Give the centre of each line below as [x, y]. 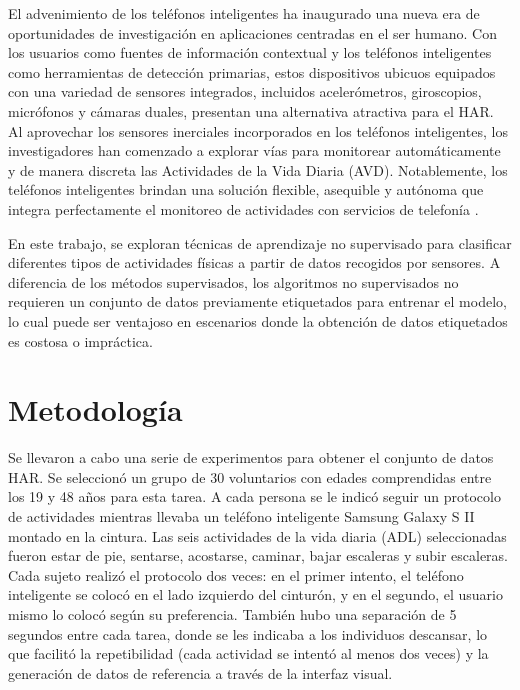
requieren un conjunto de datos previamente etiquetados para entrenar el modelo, [257, 301]
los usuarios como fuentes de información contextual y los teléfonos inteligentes [250, 52]
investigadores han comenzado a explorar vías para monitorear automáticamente [254, 150]
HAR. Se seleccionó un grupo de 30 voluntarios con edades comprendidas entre [250, 476]
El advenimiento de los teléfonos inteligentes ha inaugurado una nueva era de [244, 13]
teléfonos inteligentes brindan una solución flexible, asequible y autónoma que [246, 189]
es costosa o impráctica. [80, 340]
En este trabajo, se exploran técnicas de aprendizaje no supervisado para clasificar [260, 242]
